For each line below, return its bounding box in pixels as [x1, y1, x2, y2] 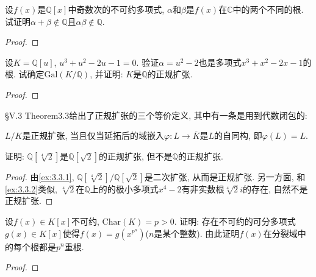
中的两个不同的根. [232, 3, 304, 15]
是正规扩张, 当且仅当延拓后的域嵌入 [22, 129, 164, 142]
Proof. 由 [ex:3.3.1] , [5, 170, 74, 183]
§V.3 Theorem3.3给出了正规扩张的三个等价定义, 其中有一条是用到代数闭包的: [5, 108, 307, 121]
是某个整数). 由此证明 [154, 226, 240, 239]
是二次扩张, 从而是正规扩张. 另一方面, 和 [144, 170, 306, 183]
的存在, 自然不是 [243, 182, 308, 195]
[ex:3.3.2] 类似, [5, 182, 57, 195]
